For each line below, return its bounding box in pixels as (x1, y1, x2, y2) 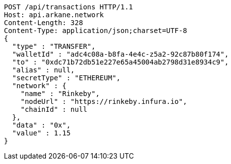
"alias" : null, (12, 66, 75, 74)
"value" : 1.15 (12, 129, 71, 137)
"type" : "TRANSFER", (12, 42, 96, 50)
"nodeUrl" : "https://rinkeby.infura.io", (20, 98, 187, 105)
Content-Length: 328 (4, 19, 83, 27)
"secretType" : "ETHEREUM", (12, 74, 121, 82)
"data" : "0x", (12, 121, 71, 129)
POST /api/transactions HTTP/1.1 (4, 3, 133, 11)
